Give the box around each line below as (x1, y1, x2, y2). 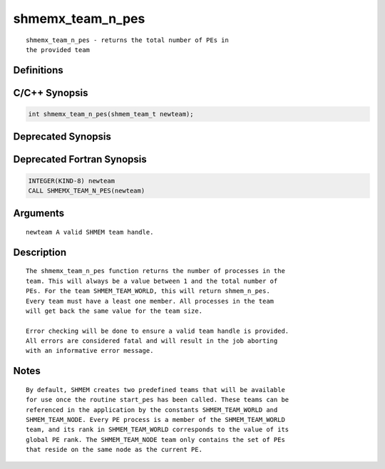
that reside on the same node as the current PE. (26, 445, 203, 454)
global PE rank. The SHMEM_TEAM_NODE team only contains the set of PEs (26, 435, 285, 443)
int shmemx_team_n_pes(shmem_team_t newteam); (28, 110, 194, 118)
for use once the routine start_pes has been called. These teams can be (26, 396, 289, 404)
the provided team (26, 46, 91, 53)
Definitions (13, 64, 63, 76)
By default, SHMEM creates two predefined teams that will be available (26, 386, 285, 393)
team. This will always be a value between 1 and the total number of (26, 277, 278, 285)
